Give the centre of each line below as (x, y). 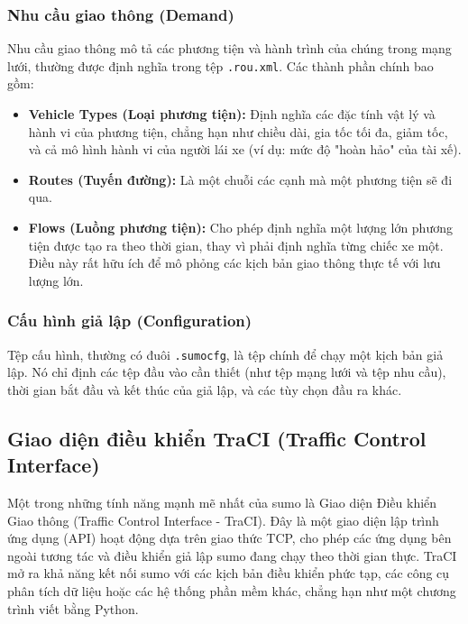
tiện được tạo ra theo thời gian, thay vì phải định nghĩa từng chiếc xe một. (236, 245)
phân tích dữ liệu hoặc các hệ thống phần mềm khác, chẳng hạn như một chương (232, 591)
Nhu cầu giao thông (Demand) (121, 14)
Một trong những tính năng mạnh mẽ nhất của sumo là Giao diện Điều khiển (222, 503)
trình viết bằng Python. (73, 608)
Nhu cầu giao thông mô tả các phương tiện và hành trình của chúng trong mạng (229, 48)
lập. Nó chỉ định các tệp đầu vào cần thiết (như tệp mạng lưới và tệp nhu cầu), (227, 372)
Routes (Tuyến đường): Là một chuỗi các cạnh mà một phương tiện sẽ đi (240, 179)
